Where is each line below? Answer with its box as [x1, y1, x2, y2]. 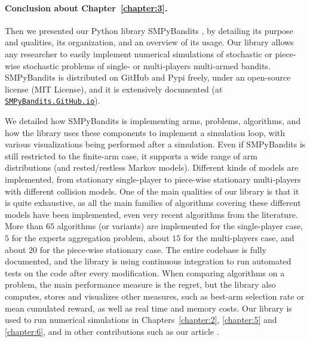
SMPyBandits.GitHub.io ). [5, 94, 100, 107]
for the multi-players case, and [183, 231, 294, 244]
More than [5, 220, 44, 232]
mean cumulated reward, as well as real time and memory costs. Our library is [5, 301, 292, 314]
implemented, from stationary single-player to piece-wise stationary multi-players [5, 172, 301, 185]
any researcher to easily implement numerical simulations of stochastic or [5, 47, 272, 60]
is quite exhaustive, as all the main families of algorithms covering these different [5, 196, 301, 209]
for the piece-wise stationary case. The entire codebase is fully [39, 243, 266, 255]
